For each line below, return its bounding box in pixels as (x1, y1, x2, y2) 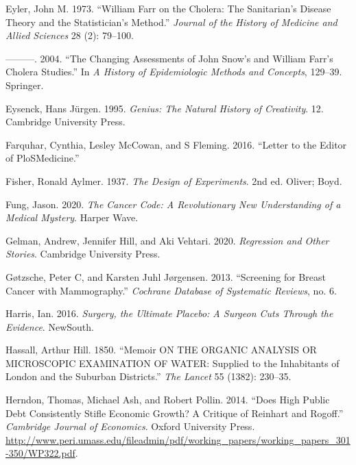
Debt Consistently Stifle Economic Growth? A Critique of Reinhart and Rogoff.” (5, 405, 344, 420)
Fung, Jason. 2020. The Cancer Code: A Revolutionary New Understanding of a (5, 197, 341, 211)
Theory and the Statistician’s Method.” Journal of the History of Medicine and (5, 14, 337, 29)
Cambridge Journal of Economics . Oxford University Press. (5, 419, 255, 433)
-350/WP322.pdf (5, 446, 75, 460)
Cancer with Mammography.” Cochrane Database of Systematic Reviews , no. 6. (5, 283, 337, 297)
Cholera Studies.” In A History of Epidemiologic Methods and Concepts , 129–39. (5, 64, 342, 79)
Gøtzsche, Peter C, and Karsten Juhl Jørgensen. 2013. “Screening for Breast (5, 269, 326, 284)
